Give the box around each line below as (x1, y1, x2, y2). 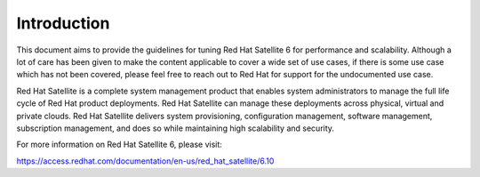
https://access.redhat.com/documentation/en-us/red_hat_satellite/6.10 (16, 156, 275, 166)
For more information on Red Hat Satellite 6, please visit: (16, 139, 222, 150)
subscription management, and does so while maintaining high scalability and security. (16, 123, 335, 133)
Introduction (16, 13, 110, 33)
